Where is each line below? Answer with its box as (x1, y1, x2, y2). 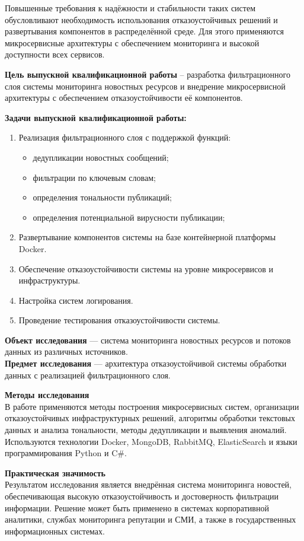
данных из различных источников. (5, 345, 128, 358)
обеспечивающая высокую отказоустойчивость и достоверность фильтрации (5, 490, 279, 502)
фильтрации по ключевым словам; (33, 171, 156, 183)
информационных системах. (5, 524, 105, 537)
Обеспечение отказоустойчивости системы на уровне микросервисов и (18, 262, 273, 275)
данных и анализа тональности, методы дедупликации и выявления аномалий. (5, 424, 287, 436)
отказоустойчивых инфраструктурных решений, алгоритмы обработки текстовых (5, 412, 295, 424)
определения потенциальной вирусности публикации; (33, 211, 225, 223)
